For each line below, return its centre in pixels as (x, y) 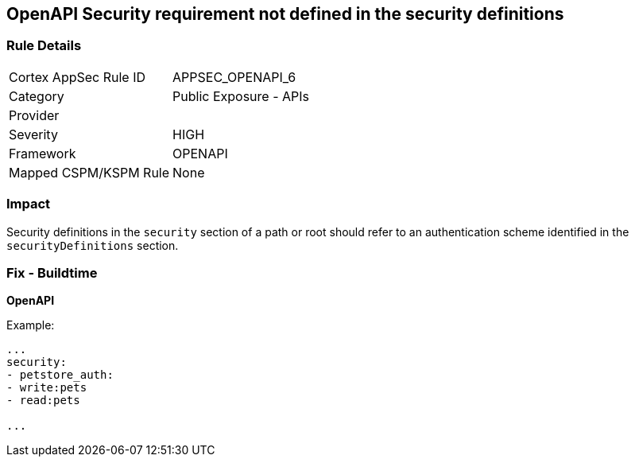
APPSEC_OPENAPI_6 (234, 77)
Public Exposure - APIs (241, 96)
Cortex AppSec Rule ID (77, 77)
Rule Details (44, 46)
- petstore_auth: (60, 375)
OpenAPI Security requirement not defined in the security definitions (285, 14)
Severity (33, 134)
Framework (43, 153)
